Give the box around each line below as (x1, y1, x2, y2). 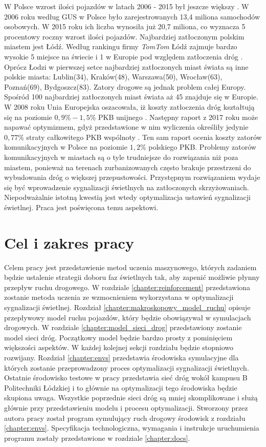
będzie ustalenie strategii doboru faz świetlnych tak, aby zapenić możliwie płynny (4, 272, 260, 282)
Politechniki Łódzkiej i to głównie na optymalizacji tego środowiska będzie (4, 382, 237, 393)
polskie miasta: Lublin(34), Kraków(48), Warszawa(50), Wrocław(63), (4, 71, 223, 82)
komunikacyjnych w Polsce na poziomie (4, 141, 127, 152)
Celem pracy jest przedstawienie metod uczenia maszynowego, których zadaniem (4, 261, 257, 272)
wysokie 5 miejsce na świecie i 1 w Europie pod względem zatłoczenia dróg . (4, 51, 243, 62)
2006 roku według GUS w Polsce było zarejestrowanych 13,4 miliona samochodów (4, 11, 260, 22)
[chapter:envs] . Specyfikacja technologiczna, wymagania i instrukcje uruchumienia (4, 422, 259, 433)
